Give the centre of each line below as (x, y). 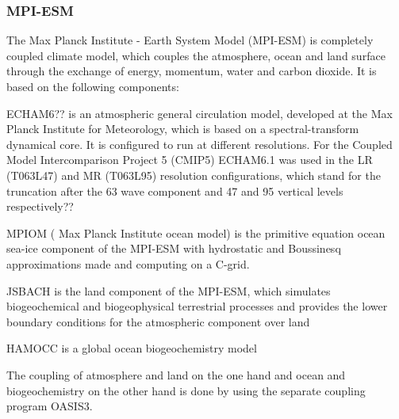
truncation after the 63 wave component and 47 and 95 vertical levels (175, 190)
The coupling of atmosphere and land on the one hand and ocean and (176, 374)
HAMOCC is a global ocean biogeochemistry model (132, 348)
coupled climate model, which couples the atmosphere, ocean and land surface (196, 55)
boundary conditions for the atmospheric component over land (158, 321)
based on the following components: (93, 86)
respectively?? (40, 206)
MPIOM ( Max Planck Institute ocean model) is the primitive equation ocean (196, 232)
